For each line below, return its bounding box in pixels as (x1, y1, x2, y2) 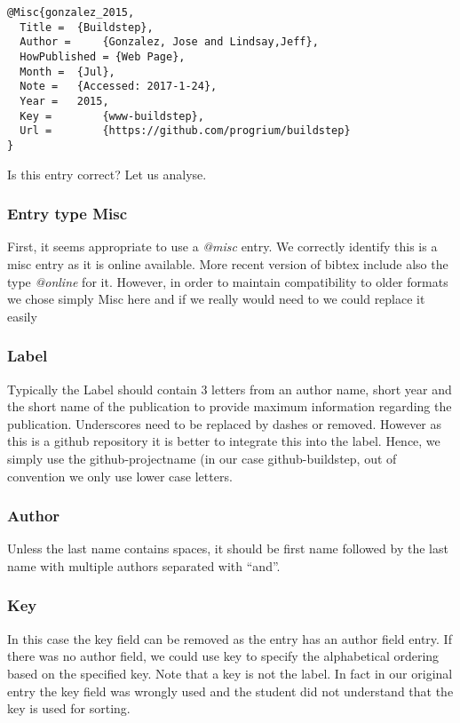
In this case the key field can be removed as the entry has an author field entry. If (7, 629, 452, 648)
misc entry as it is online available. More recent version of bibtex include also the (7, 254, 448, 273)
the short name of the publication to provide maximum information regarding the (7, 397, 452, 416)
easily (7, 306, 37, 325)
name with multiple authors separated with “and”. (7, 556, 281, 575)
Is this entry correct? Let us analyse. (7, 164, 207, 183)
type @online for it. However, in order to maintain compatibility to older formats (7, 272, 448, 290)
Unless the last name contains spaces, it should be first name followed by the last (7, 539, 448, 558)
